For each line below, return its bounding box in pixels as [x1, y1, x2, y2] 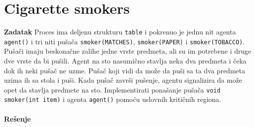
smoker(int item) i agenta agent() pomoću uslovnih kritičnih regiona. [4, 94, 221, 104]
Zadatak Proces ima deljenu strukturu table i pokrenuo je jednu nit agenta [4, 27, 236, 37]
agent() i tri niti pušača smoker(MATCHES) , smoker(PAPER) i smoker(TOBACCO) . [4, 36, 245, 46]
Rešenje [4, 113, 31, 124]
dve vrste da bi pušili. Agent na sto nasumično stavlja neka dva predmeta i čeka [4, 56, 247, 66]
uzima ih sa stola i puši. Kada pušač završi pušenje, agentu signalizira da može [4, 75, 242, 85]
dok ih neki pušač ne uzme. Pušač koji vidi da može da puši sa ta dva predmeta [4, 65, 245, 75]
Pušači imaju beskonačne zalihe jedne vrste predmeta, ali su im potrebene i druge [4, 46, 252, 56]
